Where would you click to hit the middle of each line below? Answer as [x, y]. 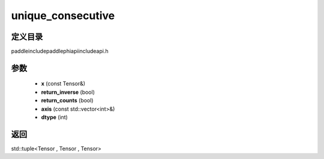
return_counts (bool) [67, 100]
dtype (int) [55, 117]
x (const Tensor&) [63, 84]
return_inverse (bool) [68, 92]
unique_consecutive [63, 16]
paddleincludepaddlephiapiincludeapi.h [60, 51]
